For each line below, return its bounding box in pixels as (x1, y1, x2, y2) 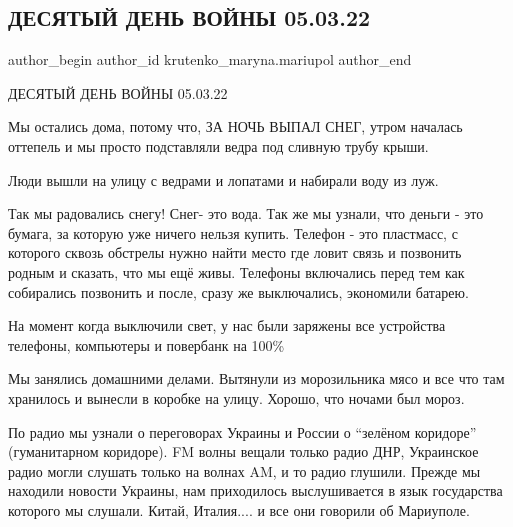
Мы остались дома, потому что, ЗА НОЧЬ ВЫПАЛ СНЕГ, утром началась (8, 116, 463, 137)
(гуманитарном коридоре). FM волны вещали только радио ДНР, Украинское (8, 441, 479, 462)
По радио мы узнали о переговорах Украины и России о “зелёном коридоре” (8, 421, 477, 442)
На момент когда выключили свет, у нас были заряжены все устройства (8, 315, 446, 336)
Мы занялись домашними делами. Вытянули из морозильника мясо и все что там (8, 368, 505, 389)
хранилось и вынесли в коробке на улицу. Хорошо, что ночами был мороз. (8, 387, 465, 408)
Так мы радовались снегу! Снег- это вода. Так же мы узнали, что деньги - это (8, 203, 484, 224)
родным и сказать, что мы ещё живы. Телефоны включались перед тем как (8, 261, 465, 282)
